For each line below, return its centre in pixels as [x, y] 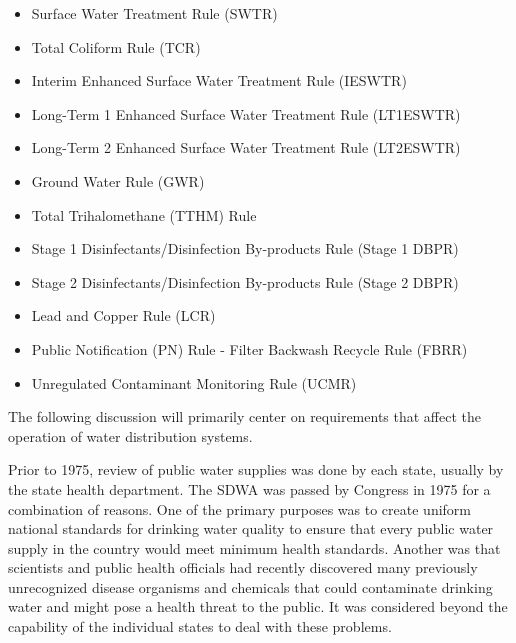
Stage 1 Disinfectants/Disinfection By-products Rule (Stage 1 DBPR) [245, 248]
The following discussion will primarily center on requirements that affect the [244, 416]
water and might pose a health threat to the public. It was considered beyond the [258, 606]
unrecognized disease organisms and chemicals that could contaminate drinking [250, 586]
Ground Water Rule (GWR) [118, 180]
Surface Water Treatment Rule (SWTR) [154, 13]
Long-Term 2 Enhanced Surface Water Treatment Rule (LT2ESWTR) [246, 147]
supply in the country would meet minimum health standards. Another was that [254, 547]
